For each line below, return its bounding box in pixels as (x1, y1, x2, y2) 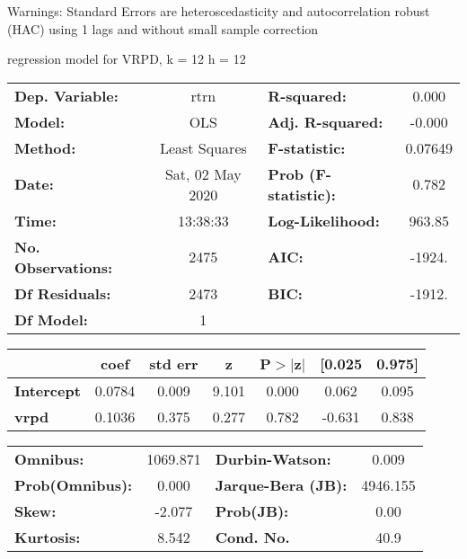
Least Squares (159, 137, 247, 158)
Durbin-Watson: (215, 448, 331, 469)
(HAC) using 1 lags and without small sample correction (7, 19, 319, 38)
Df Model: (14, 308, 88, 330)
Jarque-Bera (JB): (215, 474, 348, 495)
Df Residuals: (14, 282, 111, 304)
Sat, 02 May (164, 163, 242, 184)
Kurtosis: (14, 526, 81, 547)
